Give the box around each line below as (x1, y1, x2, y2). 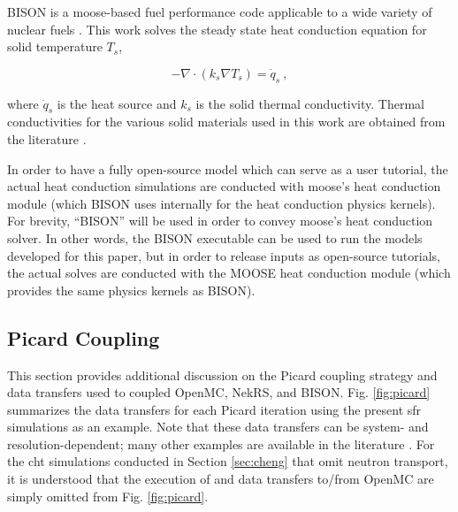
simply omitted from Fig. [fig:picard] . (7, 486, 209, 505)
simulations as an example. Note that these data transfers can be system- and (7, 417, 429, 436)
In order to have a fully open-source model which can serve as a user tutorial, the (7, 159, 448, 178)
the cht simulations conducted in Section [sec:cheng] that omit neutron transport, (7, 452, 448, 470)
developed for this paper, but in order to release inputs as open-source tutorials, (7, 246, 440, 264)
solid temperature (7, 37, 103, 56)
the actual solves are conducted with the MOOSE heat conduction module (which (7, 264, 451, 282)
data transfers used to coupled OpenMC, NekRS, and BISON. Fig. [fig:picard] (7, 383, 431, 401)
